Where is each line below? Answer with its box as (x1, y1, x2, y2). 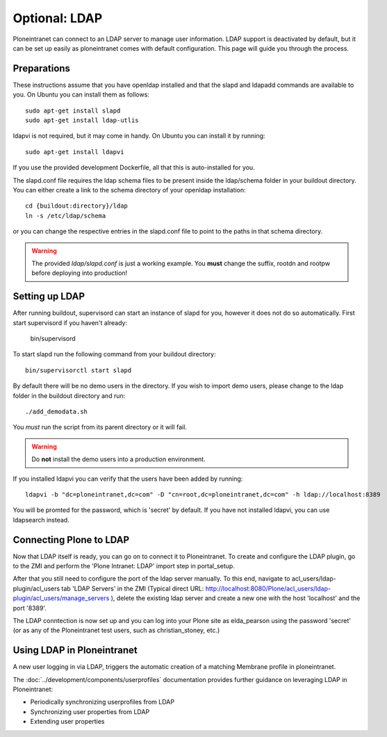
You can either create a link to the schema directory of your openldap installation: (13, 185, 246, 194)
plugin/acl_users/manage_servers (13, 594, 110, 602)
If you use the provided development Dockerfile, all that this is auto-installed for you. (13, 163, 255, 172)
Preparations (13, 63, 71, 74)
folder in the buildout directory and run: (13, 391, 126, 399)
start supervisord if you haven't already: (13, 318, 128, 326)
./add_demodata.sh (25, 407, 88, 415)
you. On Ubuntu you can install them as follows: (13, 90, 149, 99)
